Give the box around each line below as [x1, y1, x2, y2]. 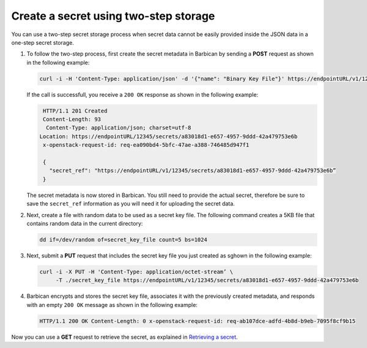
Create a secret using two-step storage [11, 9, 215, 23]
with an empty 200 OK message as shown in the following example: [26, 301, 198, 308]
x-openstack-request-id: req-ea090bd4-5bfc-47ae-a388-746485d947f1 [43, 141, 250, 149]
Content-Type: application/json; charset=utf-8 [46, 124, 191, 131]
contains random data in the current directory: [26, 220, 143, 227]
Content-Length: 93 [43, 116, 101, 123]
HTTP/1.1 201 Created [43, 107, 108, 114]
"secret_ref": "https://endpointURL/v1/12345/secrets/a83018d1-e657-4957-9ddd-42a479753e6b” [49, 167, 336, 174]
